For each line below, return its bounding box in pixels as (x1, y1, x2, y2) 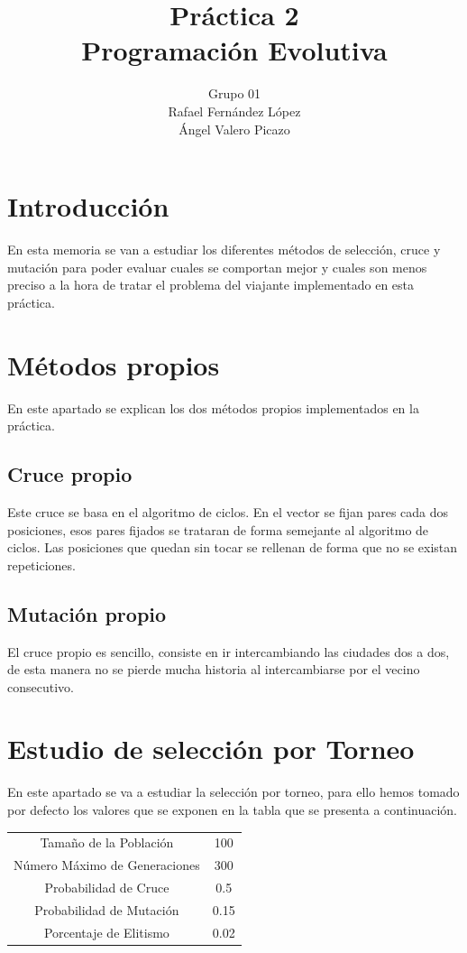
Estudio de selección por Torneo (7, 730, 415, 767)
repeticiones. (7, 555, 76, 574)
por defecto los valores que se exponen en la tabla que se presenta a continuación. (7, 800, 458, 819)
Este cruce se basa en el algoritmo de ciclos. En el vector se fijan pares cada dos (7, 502, 449, 521)
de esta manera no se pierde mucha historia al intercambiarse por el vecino (7, 660, 420, 679)
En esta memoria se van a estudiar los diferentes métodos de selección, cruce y (7, 240, 441, 259)
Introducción (7, 188, 169, 225)
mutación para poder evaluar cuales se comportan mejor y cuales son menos (7, 257, 427, 276)
